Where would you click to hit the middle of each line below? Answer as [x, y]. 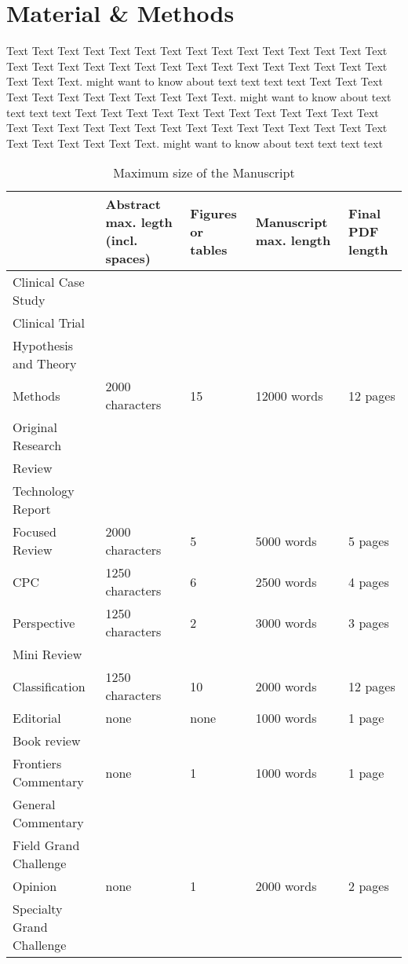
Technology [44, 491]
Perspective [44, 622]
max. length [293, 240]
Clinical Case [49, 282]
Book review [47, 741]
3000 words [286, 622]
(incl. [122, 240]
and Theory [45, 364]
